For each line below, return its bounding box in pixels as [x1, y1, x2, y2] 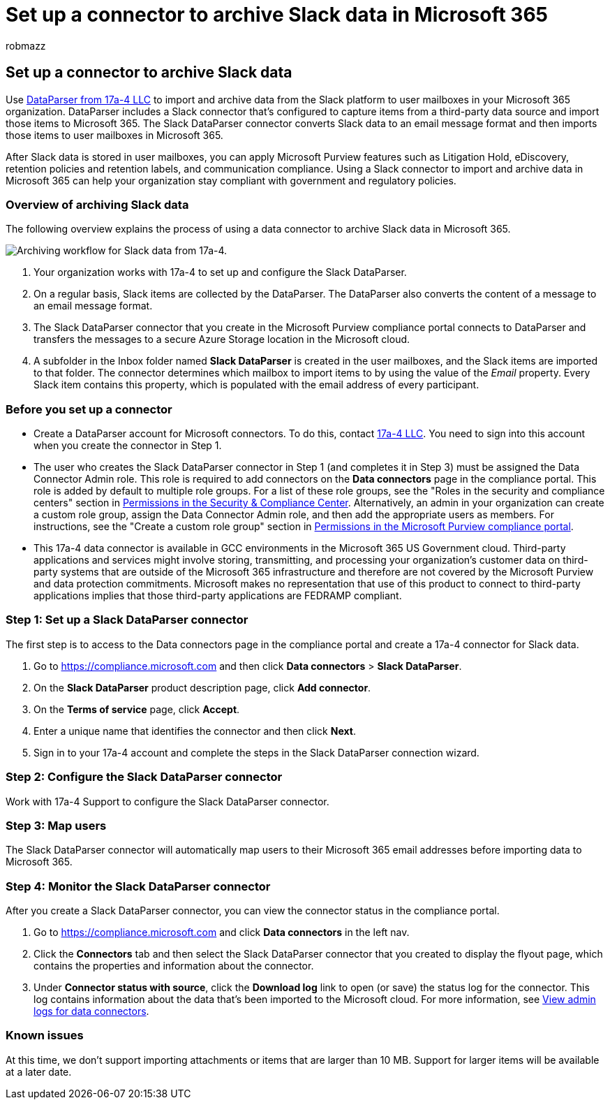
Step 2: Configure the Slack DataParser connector [6, 770, 283, 784]
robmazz [6, 39, 46, 52]
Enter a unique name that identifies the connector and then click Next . [34, 724, 356, 737]
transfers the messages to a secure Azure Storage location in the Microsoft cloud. [34, 333, 410, 346]
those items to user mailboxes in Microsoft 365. [6, 129, 223, 141]
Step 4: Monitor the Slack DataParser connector [6, 879, 271, 893]
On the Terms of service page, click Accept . [34, 703, 240, 715]
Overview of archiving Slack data [6, 197, 189, 212]
